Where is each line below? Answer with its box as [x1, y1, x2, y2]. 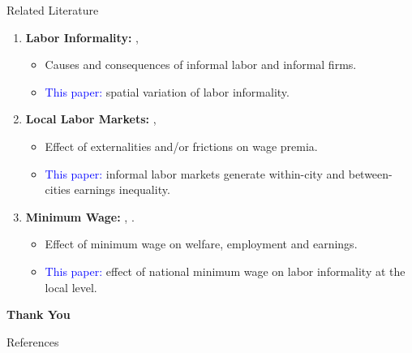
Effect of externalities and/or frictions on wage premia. [45, 137, 318, 154]
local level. [45, 278, 97, 295]
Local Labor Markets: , [25, 110, 157, 127]
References [6, 333, 59, 350]
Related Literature [6, 2, 99, 18]
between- [348, 165, 393, 182]
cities [45, 181, 71, 198]
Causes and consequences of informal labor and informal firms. [45, 56, 357, 73]
